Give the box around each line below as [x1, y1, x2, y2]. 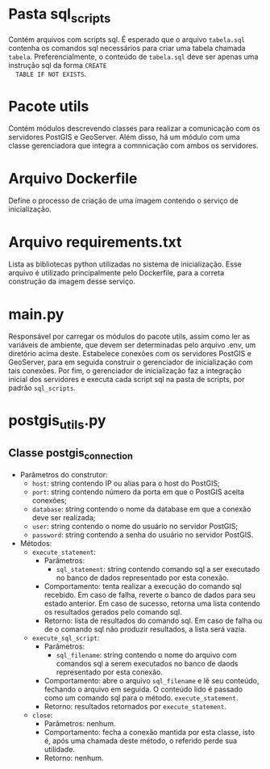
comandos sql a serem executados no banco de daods [56, 659, 239, 669]
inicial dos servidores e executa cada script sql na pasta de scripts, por [8, 375, 245, 384]
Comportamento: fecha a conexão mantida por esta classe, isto [44, 728, 255, 737]
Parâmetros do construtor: [19, 470, 108, 480]
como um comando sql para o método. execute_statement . [44, 693, 239, 703]
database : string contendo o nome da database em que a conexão [31, 504, 251, 514]
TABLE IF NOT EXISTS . [15, 69, 87, 78]
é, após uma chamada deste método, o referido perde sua [44, 736, 238, 746]
